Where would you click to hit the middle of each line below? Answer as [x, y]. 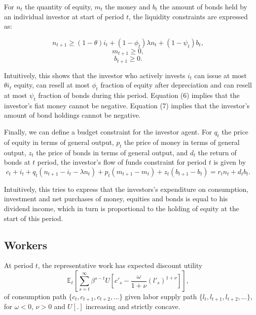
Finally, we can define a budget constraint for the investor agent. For [108, 132]
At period [19, 265]
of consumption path [35, 296]
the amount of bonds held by [204, 6]
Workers [26, 245]
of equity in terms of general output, [59, 142]
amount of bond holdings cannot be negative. [73, 115]
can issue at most [221, 75]
